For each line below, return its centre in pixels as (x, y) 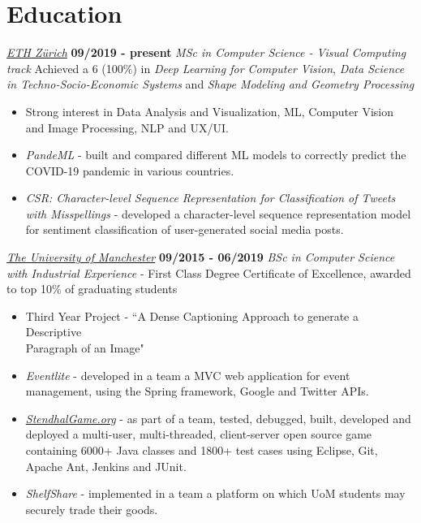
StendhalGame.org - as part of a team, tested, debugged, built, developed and (218, 418)
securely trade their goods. (92, 509)
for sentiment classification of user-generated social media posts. (185, 229)
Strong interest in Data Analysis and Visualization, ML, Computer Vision (210, 111)
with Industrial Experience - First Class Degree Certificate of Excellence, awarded (209, 272)
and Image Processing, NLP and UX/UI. (127, 127)
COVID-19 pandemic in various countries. (130, 170)
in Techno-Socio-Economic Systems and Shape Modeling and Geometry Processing (210, 84)
